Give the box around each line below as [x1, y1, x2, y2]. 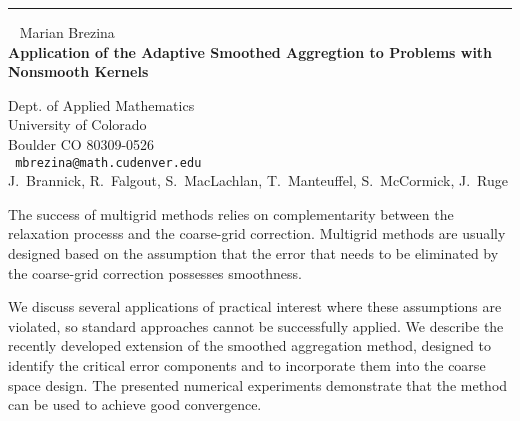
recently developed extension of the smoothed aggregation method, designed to [8, 335, 491, 356]
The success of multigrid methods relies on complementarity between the [8, 203, 454, 224]
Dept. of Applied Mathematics [8, 94, 195, 115]
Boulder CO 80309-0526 [8, 133, 155, 154]
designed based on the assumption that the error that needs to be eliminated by [8, 243, 499, 263]
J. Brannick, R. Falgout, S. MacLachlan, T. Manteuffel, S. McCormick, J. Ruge [8, 170, 509, 191]
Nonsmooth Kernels [8, 61, 149, 82]
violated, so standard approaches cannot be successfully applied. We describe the [8, 315, 504, 336]
